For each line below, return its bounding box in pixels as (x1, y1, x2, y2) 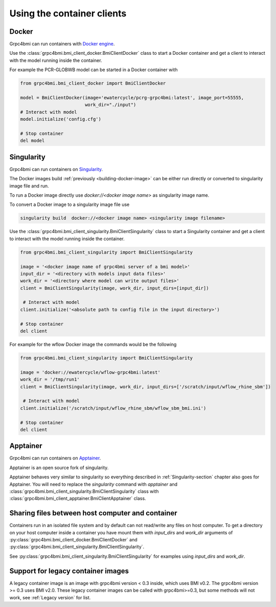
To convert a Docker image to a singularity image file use (9, 201, 130, 207)
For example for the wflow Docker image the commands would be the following (9, 341, 177, 348)
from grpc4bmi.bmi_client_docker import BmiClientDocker (20, 80, 166, 87)
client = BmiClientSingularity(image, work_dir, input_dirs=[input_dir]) (20, 285, 209, 291)
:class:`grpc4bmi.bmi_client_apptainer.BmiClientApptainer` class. (9, 495, 146, 501)
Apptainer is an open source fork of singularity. (9, 464, 109, 471)
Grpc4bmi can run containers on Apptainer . (9, 455, 101, 461)
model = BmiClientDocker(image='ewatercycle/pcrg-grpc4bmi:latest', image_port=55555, (20, 95, 244, 100)
